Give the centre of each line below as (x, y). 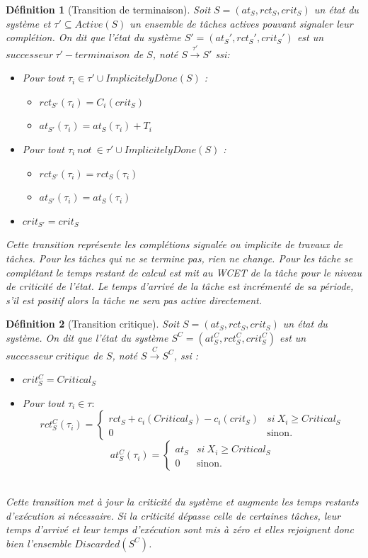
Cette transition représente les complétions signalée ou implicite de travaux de (174, 244)
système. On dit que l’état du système (87, 337)
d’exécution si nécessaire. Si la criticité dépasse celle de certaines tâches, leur (173, 515)
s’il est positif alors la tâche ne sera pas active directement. (134, 300)
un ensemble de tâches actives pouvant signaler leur (241, 23)
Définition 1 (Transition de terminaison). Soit (108, 9)
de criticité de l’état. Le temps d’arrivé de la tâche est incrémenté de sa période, (180, 286)
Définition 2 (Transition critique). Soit (93, 324)
